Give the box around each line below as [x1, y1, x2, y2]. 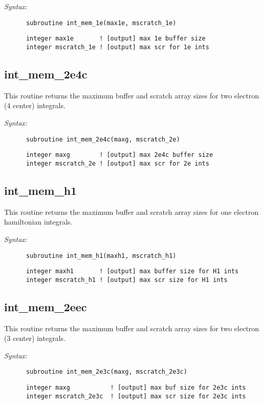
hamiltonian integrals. [4, 216, 73, 227]
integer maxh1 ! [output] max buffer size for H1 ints [26, 268, 239, 275]
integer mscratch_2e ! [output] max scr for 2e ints [26, 159, 209, 167]
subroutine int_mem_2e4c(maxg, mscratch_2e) [26, 135, 180, 143]
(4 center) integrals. [4, 100, 65, 111]
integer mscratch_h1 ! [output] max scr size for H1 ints [26, 276, 228, 284]
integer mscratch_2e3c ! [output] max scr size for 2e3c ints [26, 392, 246, 400]
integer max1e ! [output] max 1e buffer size [26, 35, 206, 43]
